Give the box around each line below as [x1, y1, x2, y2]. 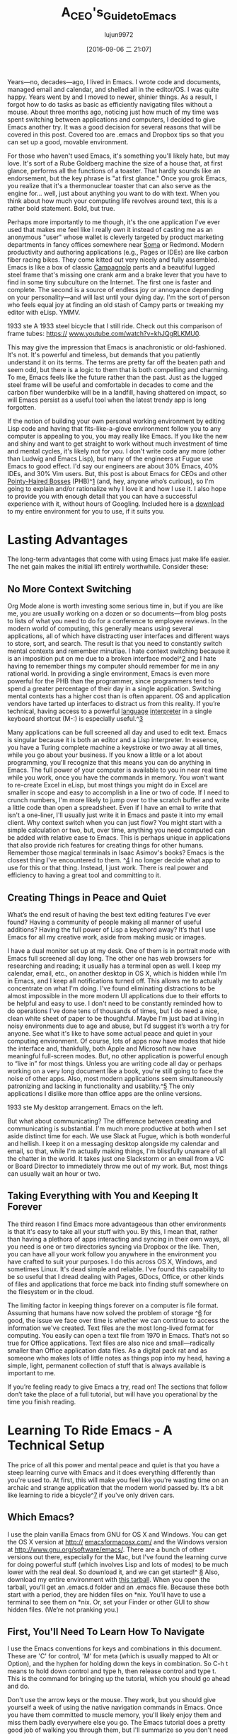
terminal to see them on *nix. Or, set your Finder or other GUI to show [7, 1597, 210, 1606]
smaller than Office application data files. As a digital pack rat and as [7, 1346, 207, 1355]
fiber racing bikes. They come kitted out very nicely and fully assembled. [7, 255, 220, 264]
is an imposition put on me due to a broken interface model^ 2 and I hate [7, 654, 217, 663]
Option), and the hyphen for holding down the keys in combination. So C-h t [7, 1660, 229, 1668]
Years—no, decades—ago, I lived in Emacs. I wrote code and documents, [7, 77, 221, 86]
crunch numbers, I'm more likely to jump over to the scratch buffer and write [7, 796, 230, 804]
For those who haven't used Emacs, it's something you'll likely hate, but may [7, 151, 230, 160]
